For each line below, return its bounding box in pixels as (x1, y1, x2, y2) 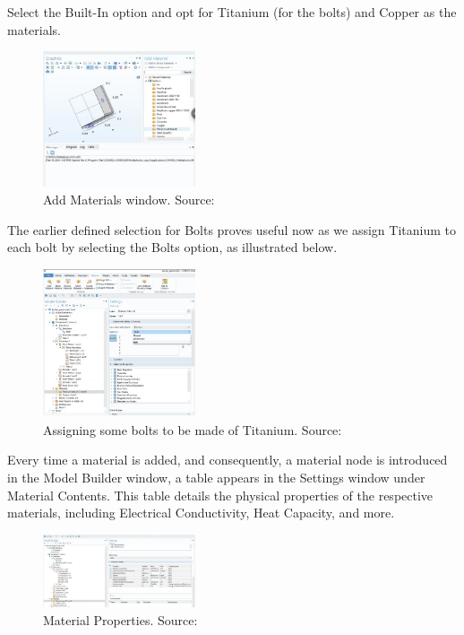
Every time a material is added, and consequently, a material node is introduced (7, 450, 448, 469)
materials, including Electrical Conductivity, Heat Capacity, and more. (7, 503, 395, 522)
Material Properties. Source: (43, 611, 198, 629)
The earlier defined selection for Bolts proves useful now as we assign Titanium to (7, 220, 456, 239)
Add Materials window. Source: (43, 189, 215, 208)
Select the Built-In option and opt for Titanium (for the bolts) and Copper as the (7, 3, 457, 21)
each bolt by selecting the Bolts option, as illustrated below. (7, 238, 338, 257)
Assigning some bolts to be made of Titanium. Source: (43, 420, 342, 439)
